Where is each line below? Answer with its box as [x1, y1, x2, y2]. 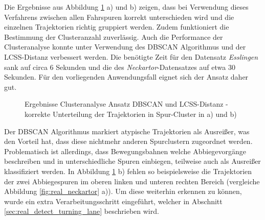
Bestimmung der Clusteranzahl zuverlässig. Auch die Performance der [4, 31, 223, 42]
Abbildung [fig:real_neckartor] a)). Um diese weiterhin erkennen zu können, [4, 186, 242, 197]
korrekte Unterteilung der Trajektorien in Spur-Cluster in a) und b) [25, 108, 237, 119]
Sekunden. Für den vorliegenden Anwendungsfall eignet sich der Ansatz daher [4, 71, 249, 82]
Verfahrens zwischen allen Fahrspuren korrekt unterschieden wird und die [4, 11, 234, 22]
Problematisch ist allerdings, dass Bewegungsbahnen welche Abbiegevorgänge [4, 145, 247, 156]
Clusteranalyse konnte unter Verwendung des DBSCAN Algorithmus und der [4, 41, 246, 52]
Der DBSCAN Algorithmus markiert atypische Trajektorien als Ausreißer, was [4, 126, 250, 136]
